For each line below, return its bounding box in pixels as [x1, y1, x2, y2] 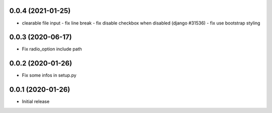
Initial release [22, 98, 50, 104]
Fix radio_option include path [22, 46, 83, 52]
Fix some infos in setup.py [22, 72, 77, 78]
